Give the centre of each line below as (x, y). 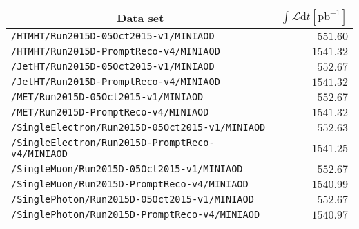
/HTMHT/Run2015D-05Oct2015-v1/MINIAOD (113, 36)
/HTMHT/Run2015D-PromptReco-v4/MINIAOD (116, 51)
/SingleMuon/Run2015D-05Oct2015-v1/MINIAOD (127, 169)
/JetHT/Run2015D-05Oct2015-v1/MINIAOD (113, 66)
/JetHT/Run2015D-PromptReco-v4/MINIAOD (116, 82)
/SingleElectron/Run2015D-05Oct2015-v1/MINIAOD (138, 127)
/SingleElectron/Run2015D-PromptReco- (113, 143)
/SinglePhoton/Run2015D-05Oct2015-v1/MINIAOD (133, 199)
